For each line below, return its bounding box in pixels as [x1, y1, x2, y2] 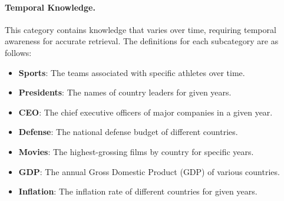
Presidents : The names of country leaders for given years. [18, 86, 232, 98]
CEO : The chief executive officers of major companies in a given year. [18, 106, 273, 118]
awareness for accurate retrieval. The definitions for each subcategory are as [5, 35, 279, 47]
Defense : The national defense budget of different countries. [18, 126, 238, 138]
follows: [5, 46, 32, 58]
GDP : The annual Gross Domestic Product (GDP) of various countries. [18, 165, 280, 177]
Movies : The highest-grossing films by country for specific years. [18, 145, 254, 157]
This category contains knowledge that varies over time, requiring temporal [5, 23, 276, 35]
